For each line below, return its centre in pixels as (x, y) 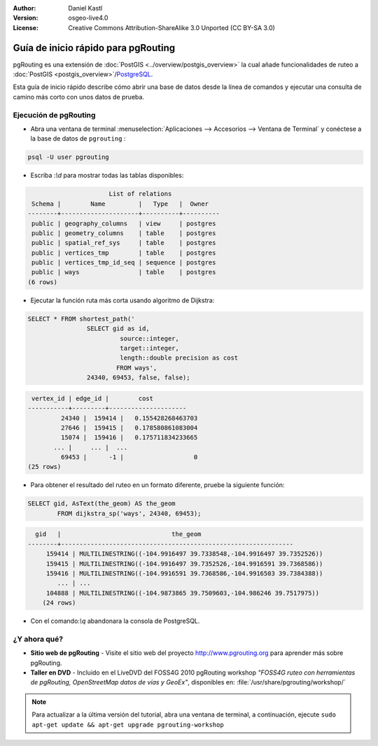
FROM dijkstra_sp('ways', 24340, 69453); (129, 513)
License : (26, 27)
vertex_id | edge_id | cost (93, 398)
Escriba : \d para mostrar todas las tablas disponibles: (107, 176)
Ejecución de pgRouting (54, 115)
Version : (26, 18)
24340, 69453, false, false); (138, 378)
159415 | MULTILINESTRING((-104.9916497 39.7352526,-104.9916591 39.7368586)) (184, 564)
